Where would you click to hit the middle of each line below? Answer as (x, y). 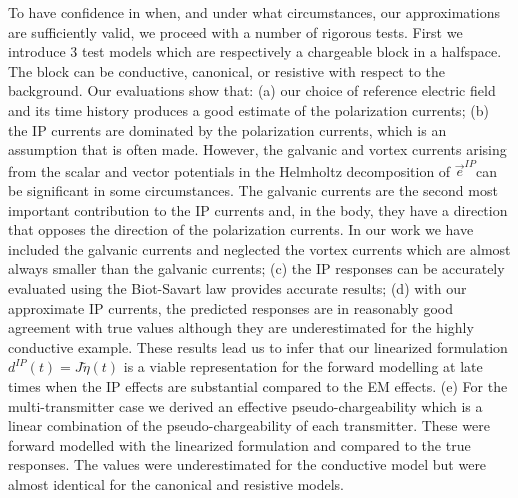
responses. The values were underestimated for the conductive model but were (247, 464)
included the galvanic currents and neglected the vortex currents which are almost (259, 248)
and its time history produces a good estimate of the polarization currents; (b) (248, 109)
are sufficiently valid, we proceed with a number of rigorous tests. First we (235, 31)
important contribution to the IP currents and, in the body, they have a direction (258, 209)
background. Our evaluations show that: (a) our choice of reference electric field (252, 90)
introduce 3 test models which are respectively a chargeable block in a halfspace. (255, 51)
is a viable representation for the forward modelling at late (303, 366)
